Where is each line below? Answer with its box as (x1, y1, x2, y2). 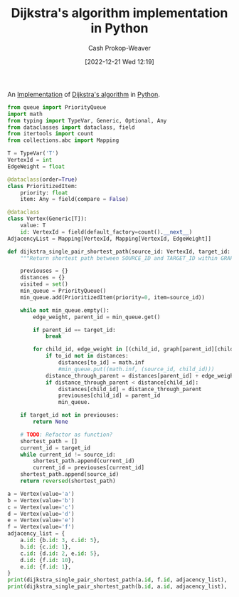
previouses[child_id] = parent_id (58, 392, 161, 400)
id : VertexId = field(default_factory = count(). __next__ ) (20, 228, 193, 236)
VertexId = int (7, 157, 53, 164)
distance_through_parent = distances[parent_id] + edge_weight (45, 372, 237, 379)
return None (33, 418, 69, 425)
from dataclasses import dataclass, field (7, 123, 135, 131)
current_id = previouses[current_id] (33, 464, 144, 472)
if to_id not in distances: (45, 353, 129, 360)
